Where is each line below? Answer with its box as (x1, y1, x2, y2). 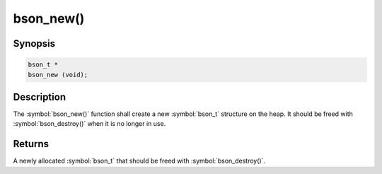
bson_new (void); (28, 71, 88, 79)
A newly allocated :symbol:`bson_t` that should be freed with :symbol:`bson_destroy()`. (13, 156, 265, 166)
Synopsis (13, 37, 56, 50)
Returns (13, 138, 50, 150)
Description (13, 91, 66, 103)
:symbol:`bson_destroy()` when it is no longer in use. (13, 120, 166, 128)
